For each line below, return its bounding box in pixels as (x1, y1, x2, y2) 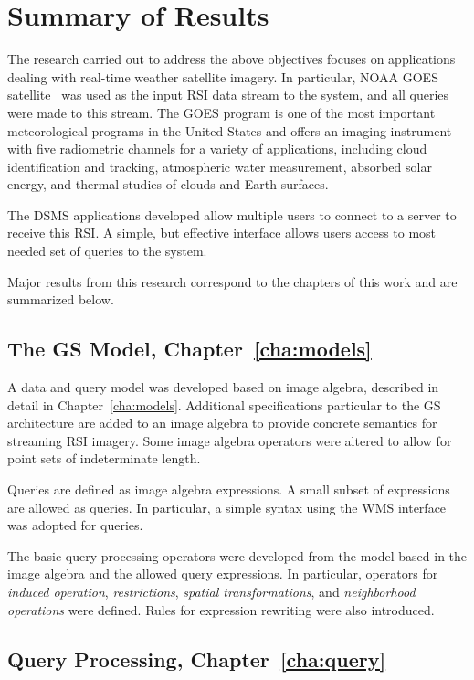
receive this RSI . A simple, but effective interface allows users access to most (7, 223, 437, 242)
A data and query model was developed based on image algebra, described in (7, 377, 439, 397)
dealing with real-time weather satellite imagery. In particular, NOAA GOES (7, 67, 438, 86)
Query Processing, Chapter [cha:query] (7, 644, 386, 673)
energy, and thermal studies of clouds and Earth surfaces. (7, 175, 329, 194)
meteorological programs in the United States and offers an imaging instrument (7, 121, 452, 140)
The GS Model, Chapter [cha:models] (7, 335, 372, 363)
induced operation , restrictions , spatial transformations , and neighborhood (7, 581, 416, 600)
